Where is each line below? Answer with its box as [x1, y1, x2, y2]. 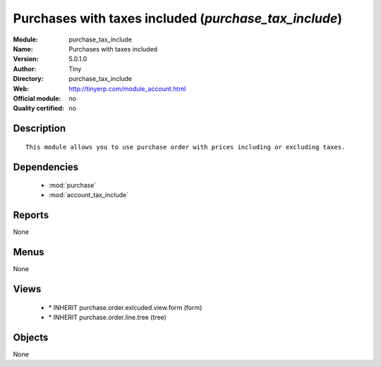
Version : [13, 55, 39, 63]
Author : [13, 64, 37, 73]
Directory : [13, 75, 44, 83]
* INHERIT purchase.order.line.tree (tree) [48, 313, 167, 322]
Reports [13, 209, 49, 221]
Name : [13, 44, 33, 53]
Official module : [13, 94, 61, 102]
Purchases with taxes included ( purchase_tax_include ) [13, 11, 342, 26]
